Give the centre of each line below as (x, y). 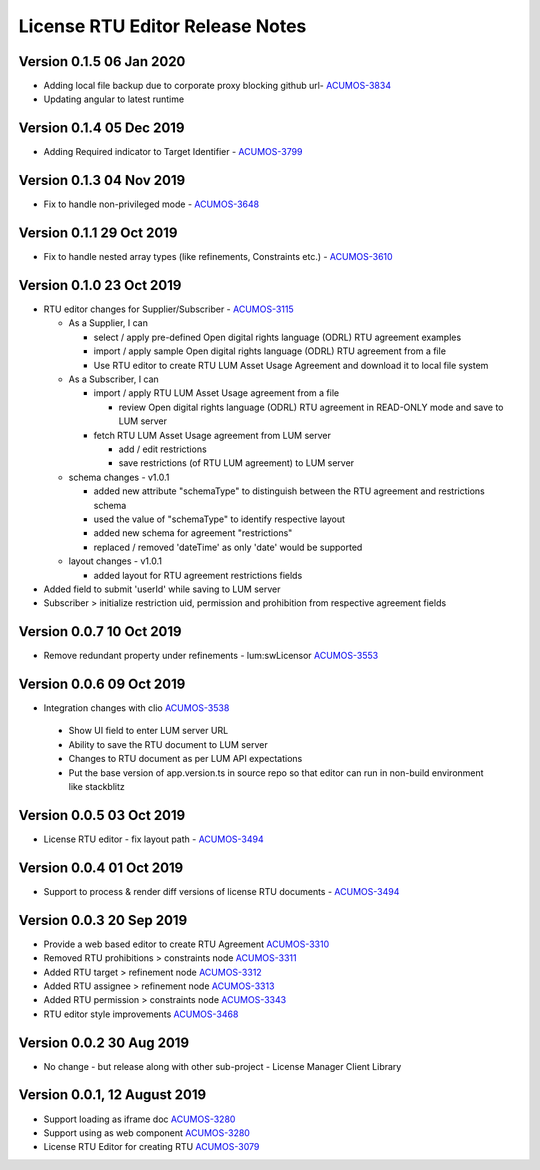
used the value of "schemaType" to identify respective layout (219, 519)
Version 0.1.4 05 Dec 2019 (101, 128)
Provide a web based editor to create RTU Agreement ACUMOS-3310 (186, 944)
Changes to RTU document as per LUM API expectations (185, 759)
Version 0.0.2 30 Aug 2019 (104, 1042)
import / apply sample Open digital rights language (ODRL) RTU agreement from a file (270, 351)
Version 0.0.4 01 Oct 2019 (101, 867)
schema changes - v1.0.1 (119, 477)
